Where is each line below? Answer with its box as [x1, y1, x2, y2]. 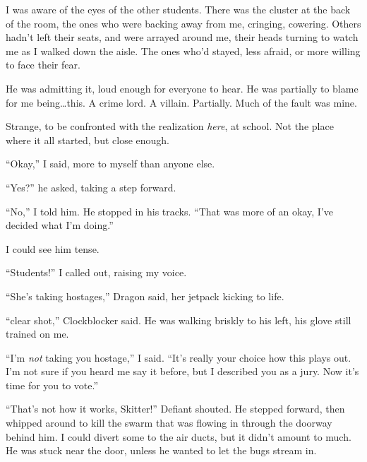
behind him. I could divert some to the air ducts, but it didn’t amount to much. [6, 429, 351, 444]
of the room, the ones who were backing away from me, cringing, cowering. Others [6, 16, 361, 30]
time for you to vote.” [6, 377, 99, 392]
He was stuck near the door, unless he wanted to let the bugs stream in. [6, 443, 317, 458]
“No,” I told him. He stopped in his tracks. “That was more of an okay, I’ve [6, 203, 333, 218]
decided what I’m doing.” [6, 218, 114, 232]
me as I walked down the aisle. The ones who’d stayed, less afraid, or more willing [6, 43, 361, 58]
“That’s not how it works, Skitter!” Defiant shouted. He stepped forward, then [6, 401, 345, 416]
